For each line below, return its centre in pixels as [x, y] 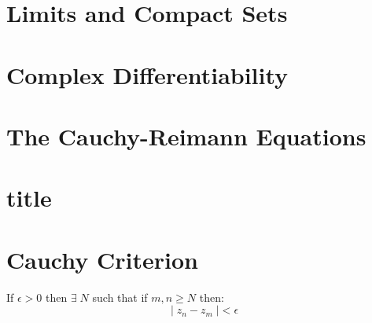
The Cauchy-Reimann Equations [186, 136]
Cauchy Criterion [102, 259]
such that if [120, 297]
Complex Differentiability [147, 74]
